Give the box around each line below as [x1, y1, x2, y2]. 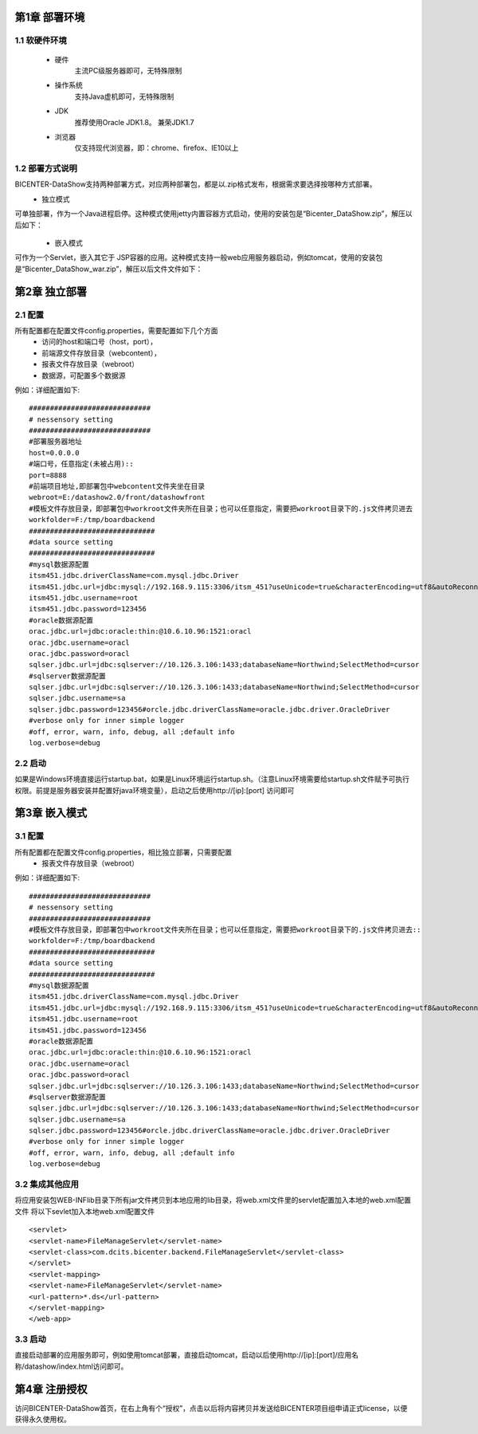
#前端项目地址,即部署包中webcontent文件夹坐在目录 [29, 482, 206, 491]
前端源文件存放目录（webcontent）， [41, 348, 162, 358]
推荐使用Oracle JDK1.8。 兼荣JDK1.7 [74, 117, 194, 127]
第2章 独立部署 [14, 285, 88, 298]
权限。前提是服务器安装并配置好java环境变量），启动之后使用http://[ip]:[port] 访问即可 [14, 785, 295, 795]
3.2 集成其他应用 [14, 1179, 80, 1190]
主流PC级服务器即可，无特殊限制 [74, 65, 182, 75]
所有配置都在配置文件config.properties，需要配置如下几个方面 [14, 325, 218, 335]
